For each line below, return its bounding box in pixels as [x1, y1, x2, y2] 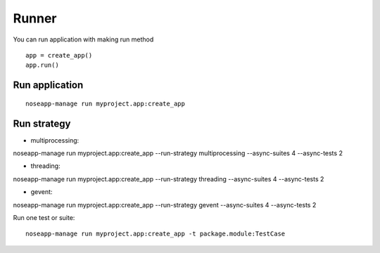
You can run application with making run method [13, 35, 154, 44]
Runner [13, 11, 57, 26]
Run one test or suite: [13, 213, 75, 221]
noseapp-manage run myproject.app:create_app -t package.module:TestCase [25, 230, 286, 238]
